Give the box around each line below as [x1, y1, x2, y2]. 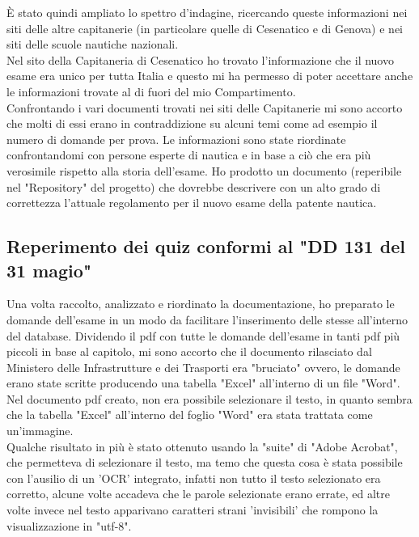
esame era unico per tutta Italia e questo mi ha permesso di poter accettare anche [6, 67, 413, 84]
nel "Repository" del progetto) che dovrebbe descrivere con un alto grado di [6, 178, 381, 195]
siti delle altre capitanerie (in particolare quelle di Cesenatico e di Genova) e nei [6, 19, 403, 36]
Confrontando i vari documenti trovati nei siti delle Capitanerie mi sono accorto [6, 99, 403, 116]
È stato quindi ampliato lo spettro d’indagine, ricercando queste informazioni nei [6, 4, 408, 20]
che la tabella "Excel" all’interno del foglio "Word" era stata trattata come [6, 406, 373, 423]
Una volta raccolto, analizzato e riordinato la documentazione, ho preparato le [6, 295, 395, 312]
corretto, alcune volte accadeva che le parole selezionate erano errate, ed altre [6, 485, 390, 502]
